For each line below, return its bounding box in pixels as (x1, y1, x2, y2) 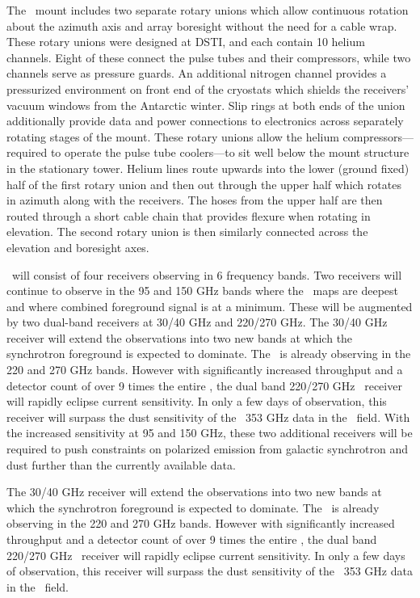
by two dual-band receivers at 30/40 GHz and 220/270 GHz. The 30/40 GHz (6, 314, 388, 331)
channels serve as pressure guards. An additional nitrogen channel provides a (6, 65, 387, 82)
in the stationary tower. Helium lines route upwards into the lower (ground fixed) (6, 159, 409, 176)
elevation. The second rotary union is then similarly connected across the (6, 223, 368, 240)
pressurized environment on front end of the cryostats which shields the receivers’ (6, 80, 409, 97)
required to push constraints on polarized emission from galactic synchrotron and (6, 440, 408, 457)
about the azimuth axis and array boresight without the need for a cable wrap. (6, 17, 397, 34)
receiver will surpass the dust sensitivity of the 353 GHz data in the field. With (6, 408, 410, 425)
